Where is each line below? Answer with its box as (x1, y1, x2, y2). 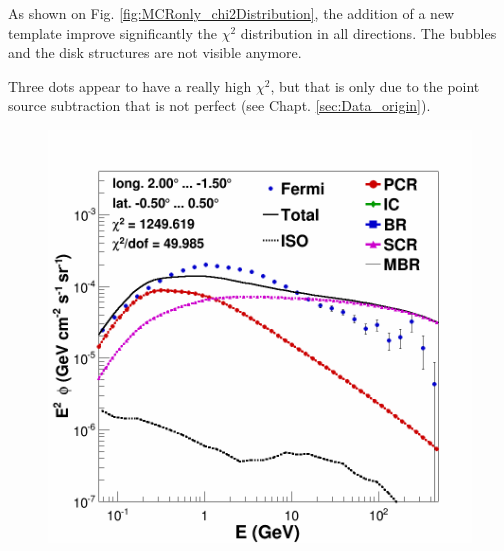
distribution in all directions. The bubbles (240, 22, 497, 43)
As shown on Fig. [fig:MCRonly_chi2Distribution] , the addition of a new (8, 3, 455, 23)
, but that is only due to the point (270, 75, 480, 96)
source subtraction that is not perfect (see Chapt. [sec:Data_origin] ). (8, 95, 431, 116)
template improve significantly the (8, 22, 217, 43)
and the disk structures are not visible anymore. (8, 42, 302, 63)
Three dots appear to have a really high (8, 75, 252, 96)
